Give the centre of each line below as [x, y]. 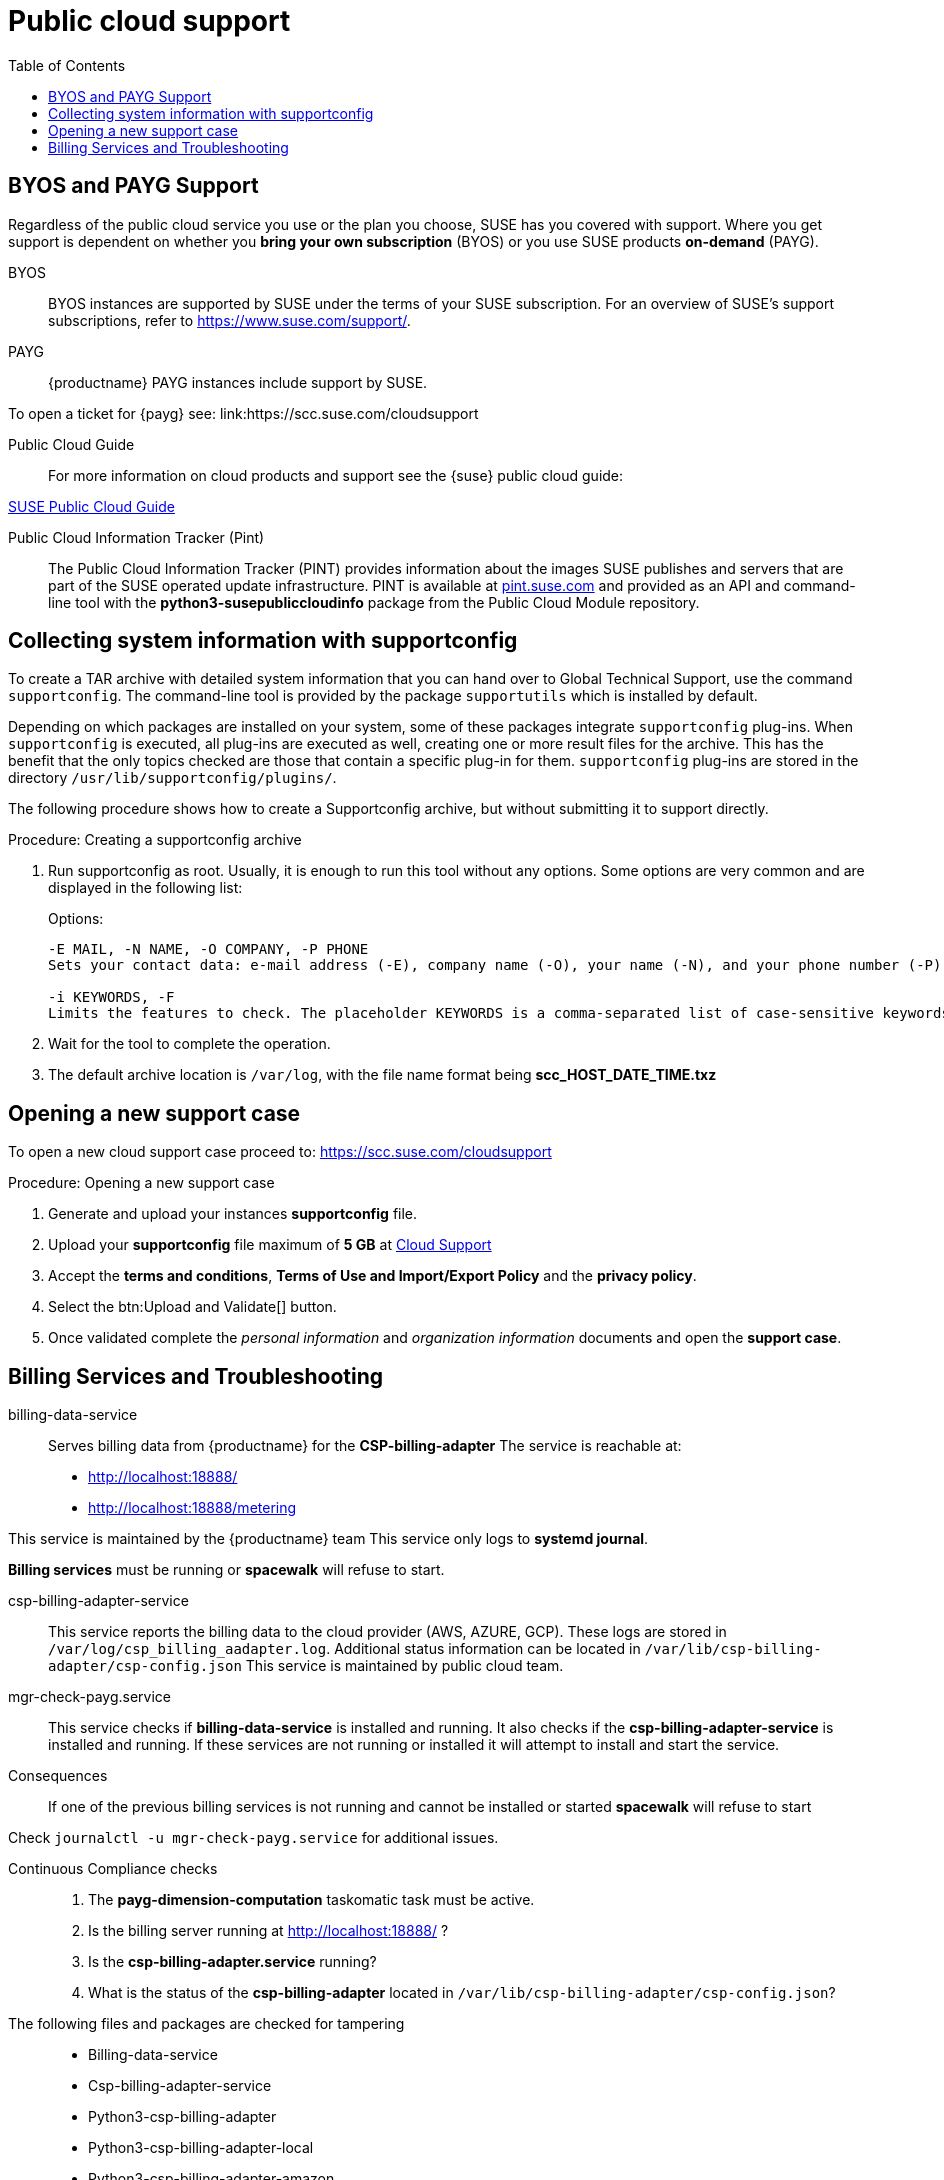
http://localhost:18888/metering [192, 1508]
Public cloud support [149, 21]
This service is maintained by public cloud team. [404, 1666]
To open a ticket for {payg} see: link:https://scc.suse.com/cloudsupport [243, 413]
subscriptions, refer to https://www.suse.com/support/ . [229, 320]
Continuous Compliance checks [113, 1869]
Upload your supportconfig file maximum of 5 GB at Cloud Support [270, 1245]
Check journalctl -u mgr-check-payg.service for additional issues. [253, 1838]
